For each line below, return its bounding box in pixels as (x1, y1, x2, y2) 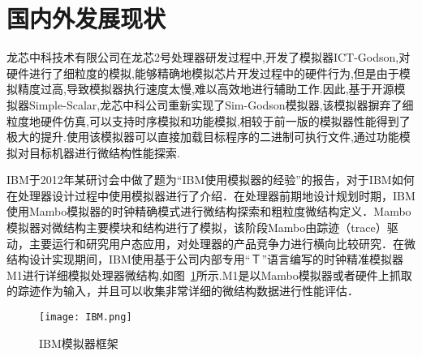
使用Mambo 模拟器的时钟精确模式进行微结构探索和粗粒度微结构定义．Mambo (6, 203, 411, 220)
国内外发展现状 (6, 2, 166, 35)
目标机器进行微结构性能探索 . (28, 144, 180, 161)
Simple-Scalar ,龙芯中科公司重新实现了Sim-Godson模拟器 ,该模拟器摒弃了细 (28, 96, 414, 113)
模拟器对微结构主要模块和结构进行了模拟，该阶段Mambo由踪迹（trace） (6, 219, 387, 236)
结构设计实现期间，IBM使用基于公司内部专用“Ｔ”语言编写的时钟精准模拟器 (6, 251, 404, 268)
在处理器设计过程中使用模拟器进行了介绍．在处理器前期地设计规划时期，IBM (6, 187, 416, 204)
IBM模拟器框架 (39, 334, 118, 351)
